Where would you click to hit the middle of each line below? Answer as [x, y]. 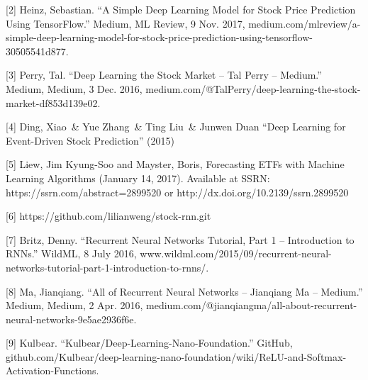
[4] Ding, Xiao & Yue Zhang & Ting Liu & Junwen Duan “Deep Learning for [176, 127]
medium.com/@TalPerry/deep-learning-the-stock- [253, 88]
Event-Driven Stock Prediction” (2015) [90, 140]
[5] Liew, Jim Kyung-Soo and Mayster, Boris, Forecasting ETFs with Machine [175, 164]
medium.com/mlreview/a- [305, 23]
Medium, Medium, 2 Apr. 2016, [74, 305]
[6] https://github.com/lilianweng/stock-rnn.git [108, 216]
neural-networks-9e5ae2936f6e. [71, 319]
